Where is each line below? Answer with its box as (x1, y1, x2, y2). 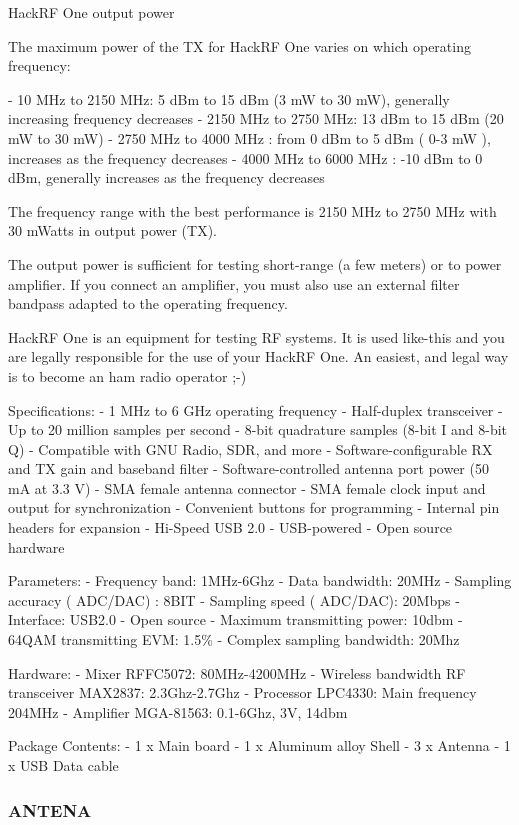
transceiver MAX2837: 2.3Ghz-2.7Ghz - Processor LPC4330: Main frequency (8, 682, 477, 703)
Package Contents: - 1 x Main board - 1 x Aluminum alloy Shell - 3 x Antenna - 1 (8, 735, 511, 756)
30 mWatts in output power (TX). (8, 220, 217, 241)
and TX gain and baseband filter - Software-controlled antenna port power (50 (8, 458, 489, 479)
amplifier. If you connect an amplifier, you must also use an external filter (8, 273, 460, 294)
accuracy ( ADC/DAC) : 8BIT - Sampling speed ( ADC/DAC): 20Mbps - (8, 589, 460, 610)
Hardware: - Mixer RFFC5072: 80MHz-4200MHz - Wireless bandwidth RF (8, 662, 466, 683)
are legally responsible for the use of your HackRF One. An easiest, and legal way (8, 346, 509, 367)
